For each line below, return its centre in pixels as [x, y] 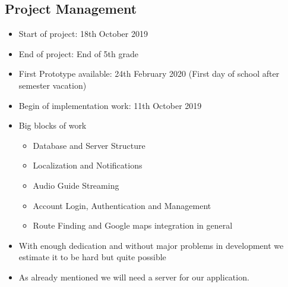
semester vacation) [53, 85]
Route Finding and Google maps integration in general [133, 225]
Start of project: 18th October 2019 [83, 34]
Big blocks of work [53, 125]
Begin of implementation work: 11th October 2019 [110, 105]
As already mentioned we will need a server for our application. [134, 277]
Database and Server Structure [89, 145]
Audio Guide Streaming [76, 185]
